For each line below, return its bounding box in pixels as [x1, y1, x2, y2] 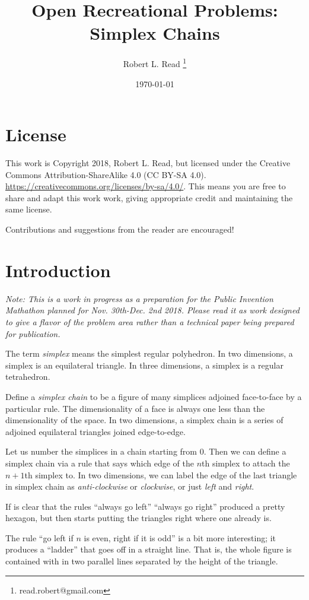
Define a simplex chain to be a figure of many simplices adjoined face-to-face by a [5, 390, 302, 402]
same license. [5, 203, 52, 215]
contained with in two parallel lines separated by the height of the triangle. [5, 555, 278, 567]
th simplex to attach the [202, 456, 290, 469]
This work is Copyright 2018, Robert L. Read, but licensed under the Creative [5, 157, 291, 169]
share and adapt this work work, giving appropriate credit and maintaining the [5, 191, 293, 204]
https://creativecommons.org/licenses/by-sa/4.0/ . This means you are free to [5, 180, 286, 192]
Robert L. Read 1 [123, 56, 187, 69]
